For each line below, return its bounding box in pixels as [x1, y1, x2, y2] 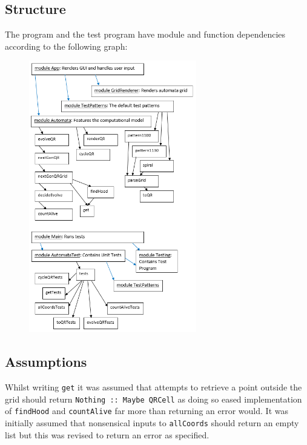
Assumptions [5, 352, 87, 371]
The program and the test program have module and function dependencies [5, 28, 286, 41]
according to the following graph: [5, 39, 128, 52]
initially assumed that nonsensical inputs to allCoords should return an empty [5, 417, 299, 429]
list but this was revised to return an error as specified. [5, 428, 210, 441]
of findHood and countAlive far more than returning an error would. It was [5, 404, 288, 417]
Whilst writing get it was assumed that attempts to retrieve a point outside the [5, 381, 302, 393]
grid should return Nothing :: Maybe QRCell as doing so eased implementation [5, 392, 302, 405]
